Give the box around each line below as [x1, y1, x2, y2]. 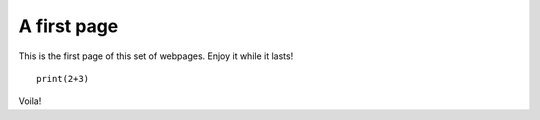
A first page [18, 15, 119, 37]
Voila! [18, 95, 42, 107]
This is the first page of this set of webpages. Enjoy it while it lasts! [18, 50, 294, 62]
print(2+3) [36, 73, 90, 84]
